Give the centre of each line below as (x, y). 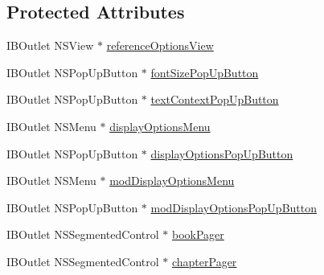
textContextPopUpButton (215, 99)
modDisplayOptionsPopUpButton (234, 207)
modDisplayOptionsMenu (172, 181)
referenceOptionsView (160, 45)
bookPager (198, 234)
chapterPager (204, 261)
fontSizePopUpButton (205, 72)
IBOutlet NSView (50, 45)
